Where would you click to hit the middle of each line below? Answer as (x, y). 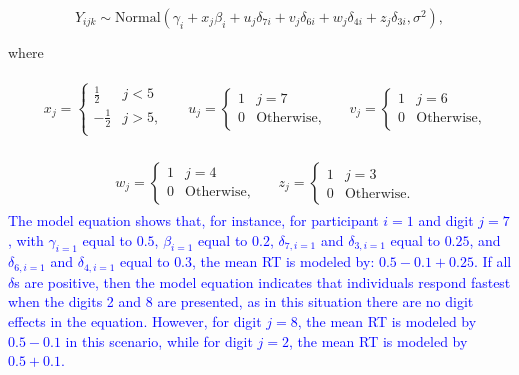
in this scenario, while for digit (159, 340)
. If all (492, 261)
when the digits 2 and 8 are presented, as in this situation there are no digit (241, 301)
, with (26, 239)
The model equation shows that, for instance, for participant (193, 220)
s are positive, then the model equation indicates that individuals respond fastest (262, 281)
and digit (446, 220)
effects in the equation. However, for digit (135, 321)
